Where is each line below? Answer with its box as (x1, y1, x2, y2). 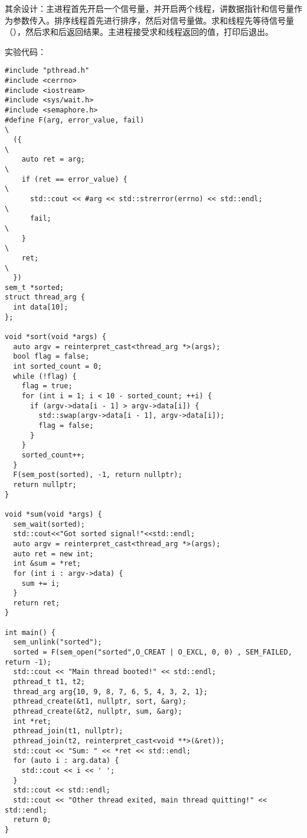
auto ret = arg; (21, 155, 86, 164)
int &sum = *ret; (13, 559, 81, 568)
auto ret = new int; (13, 549, 94, 558)
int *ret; (13, 717, 51, 726)
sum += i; (21, 579, 60, 588)
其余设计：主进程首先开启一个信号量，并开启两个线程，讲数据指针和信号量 (5, 2, 294, 14)
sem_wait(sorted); (13, 520, 86, 528)
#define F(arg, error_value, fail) (5, 115, 145, 124)
